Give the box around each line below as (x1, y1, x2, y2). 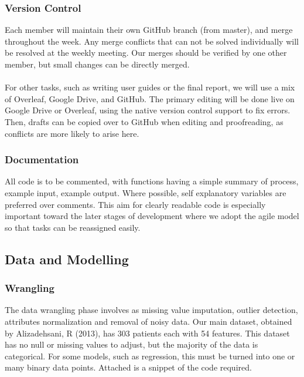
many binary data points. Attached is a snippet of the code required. (5, 361, 252, 373)
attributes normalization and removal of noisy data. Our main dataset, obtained (5, 315, 292, 327)
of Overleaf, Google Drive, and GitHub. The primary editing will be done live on (5, 92, 295, 105)
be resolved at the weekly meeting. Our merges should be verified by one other (5, 46, 287, 59)
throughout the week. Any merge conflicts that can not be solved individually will (5, 35, 299, 47)
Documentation (5, 152, 79, 167)
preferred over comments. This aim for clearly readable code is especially (5, 198, 266, 210)
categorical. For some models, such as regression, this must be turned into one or (5, 349, 295, 362)
